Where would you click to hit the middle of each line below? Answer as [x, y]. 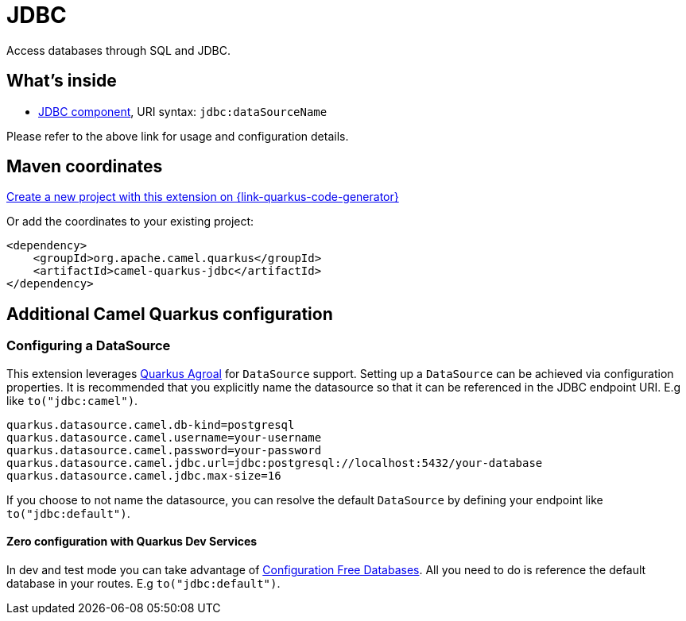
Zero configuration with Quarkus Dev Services [132, 542]
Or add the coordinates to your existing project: [130, 222]
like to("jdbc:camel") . [72, 400]
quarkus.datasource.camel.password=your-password [164, 450]
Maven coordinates [85, 167]
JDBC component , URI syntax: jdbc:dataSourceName [183, 111]
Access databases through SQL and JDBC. [118, 50]
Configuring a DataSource [89, 346]
